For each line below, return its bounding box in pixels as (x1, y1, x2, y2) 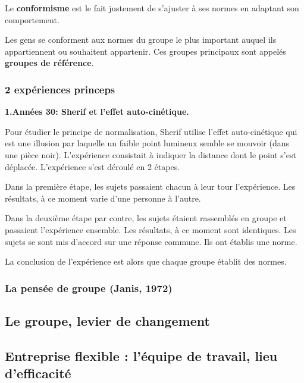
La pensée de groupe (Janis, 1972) (5, 280, 173, 295)
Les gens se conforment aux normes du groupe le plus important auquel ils (5, 33, 277, 46)
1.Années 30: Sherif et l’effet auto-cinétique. (5, 105, 189, 118)
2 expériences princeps (5, 81, 115, 96)
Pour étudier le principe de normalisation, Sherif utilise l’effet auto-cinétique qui (5, 125, 297, 137)
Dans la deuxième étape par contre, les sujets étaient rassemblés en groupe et (5, 212, 287, 224)
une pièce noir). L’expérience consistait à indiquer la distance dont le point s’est (5, 148, 296, 161)
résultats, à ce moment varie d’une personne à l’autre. (5, 191, 201, 204)
